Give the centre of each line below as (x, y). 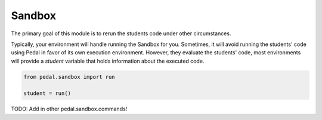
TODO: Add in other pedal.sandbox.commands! (69, 109)
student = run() (47, 93)
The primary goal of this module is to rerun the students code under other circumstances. (121, 33)
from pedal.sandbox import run (69, 77)
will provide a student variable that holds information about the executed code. (108, 61)
